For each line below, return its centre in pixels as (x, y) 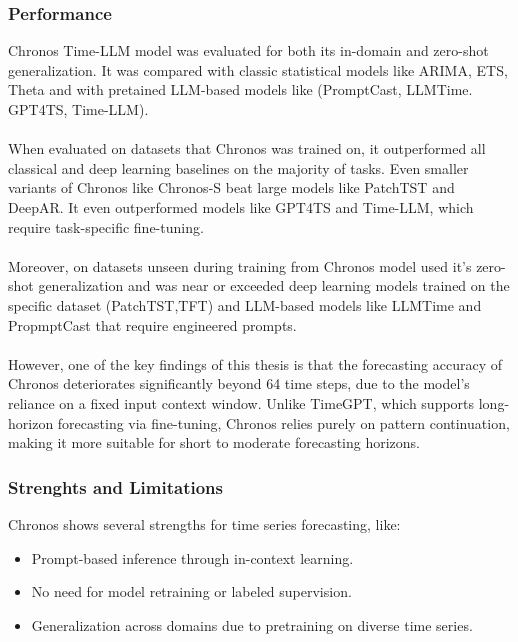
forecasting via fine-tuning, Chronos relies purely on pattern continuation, (283, 422)
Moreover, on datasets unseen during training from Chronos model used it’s (240, 265)
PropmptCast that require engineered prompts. (152, 324)
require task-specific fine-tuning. (106, 226)
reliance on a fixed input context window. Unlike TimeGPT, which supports (241, 402)
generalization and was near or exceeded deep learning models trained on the (274, 285)
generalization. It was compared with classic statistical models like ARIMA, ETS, (258, 69)
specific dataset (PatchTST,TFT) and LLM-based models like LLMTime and (245, 304)
